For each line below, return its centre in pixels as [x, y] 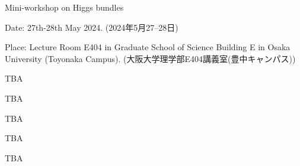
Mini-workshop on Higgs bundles [64, 7]
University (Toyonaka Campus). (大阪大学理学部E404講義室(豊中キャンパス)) [150, 58]
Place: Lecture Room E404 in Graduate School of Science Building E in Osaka [148, 47]
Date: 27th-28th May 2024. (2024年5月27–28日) [92, 27]
